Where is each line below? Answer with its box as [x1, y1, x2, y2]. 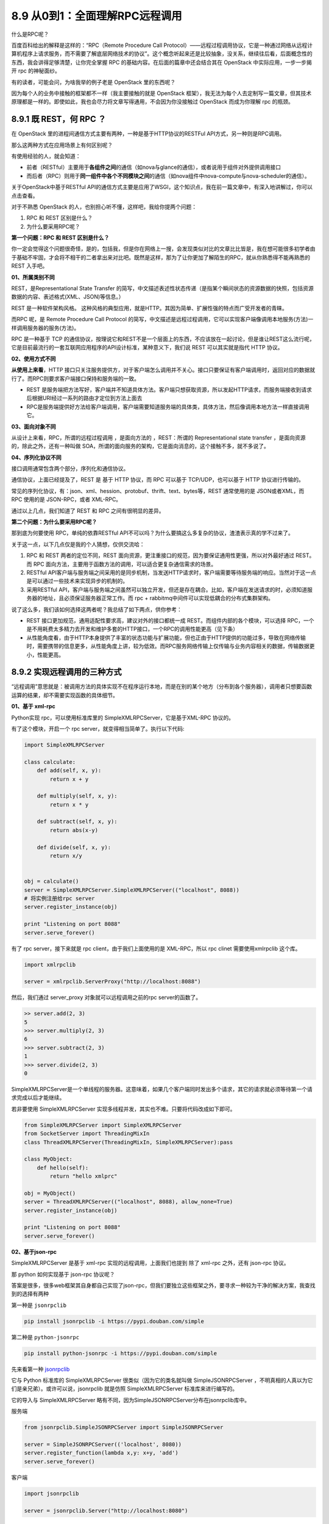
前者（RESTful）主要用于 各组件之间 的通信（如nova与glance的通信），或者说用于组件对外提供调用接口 [26, 163, 281, 171]
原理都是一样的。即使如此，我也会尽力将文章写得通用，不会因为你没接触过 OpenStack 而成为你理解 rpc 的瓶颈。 [11, 98, 294, 105]
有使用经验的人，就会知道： [11, 152, 81, 160]
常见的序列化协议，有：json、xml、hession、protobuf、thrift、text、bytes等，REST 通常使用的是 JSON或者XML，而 [11, 487, 305, 494]
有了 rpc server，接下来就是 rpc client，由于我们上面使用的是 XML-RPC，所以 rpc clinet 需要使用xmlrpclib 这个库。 [11, 945, 301, 952]
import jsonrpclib [24, 1490, 79, 1497]
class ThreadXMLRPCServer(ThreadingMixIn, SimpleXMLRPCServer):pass [24, 1139, 233, 1145]
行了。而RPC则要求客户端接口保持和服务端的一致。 [11, 375, 140, 382]
